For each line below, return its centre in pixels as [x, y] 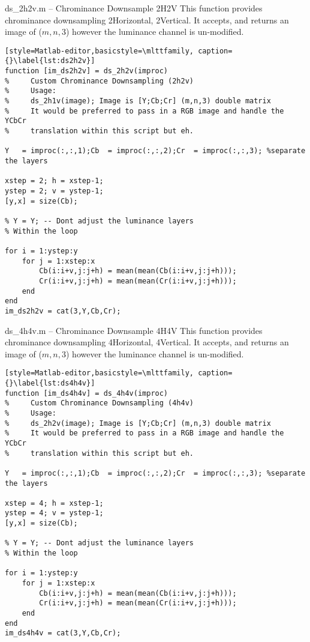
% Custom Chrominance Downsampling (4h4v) [99, 403]
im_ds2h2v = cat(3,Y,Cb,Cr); [63, 311]
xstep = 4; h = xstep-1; [54, 503]
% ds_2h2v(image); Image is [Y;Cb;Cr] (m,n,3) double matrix [138, 423]
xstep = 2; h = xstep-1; [54, 181]
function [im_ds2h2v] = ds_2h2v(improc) [87, 71]
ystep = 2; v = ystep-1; [54, 191]
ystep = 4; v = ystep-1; [54, 513]
